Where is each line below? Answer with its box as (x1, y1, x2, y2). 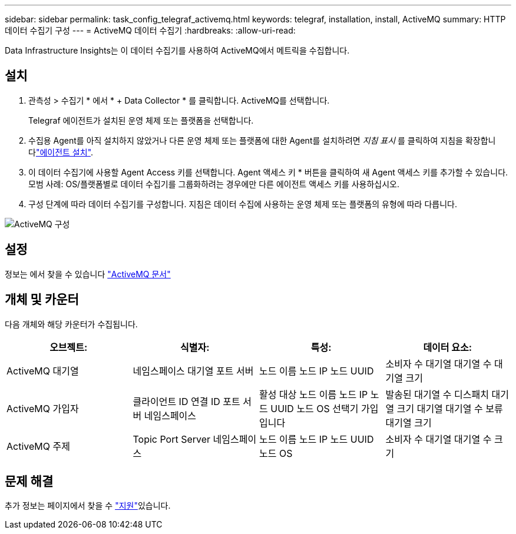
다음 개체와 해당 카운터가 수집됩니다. (5, 319, 138, 329)
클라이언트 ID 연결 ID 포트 (133, 395, 240, 407)
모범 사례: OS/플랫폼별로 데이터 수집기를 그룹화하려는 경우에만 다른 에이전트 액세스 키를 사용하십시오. (28, 178, 399, 189)
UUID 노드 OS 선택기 (270, 402, 359, 414)
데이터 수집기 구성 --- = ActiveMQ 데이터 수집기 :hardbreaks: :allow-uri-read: (5, 25, 296, 35)
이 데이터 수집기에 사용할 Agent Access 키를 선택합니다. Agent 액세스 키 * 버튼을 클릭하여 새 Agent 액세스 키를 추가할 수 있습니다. (28, 167, 508, 177)
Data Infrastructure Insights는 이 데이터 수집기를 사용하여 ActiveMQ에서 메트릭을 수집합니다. (5, 45, 350, 55)
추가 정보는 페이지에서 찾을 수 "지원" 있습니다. (5, 500, 171, 511)
